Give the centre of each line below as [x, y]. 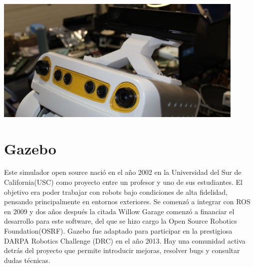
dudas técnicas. [27, 260]
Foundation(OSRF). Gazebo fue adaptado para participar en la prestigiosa [118, 231]
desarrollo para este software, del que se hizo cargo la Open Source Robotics [121, 221]
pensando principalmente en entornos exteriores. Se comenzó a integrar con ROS [127, 201]
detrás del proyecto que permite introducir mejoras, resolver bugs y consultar [122, 250]
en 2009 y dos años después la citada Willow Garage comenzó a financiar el [119, 211]
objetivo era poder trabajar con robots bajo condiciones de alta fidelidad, [116, 192]
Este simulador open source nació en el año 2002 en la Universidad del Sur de [123, 172]
